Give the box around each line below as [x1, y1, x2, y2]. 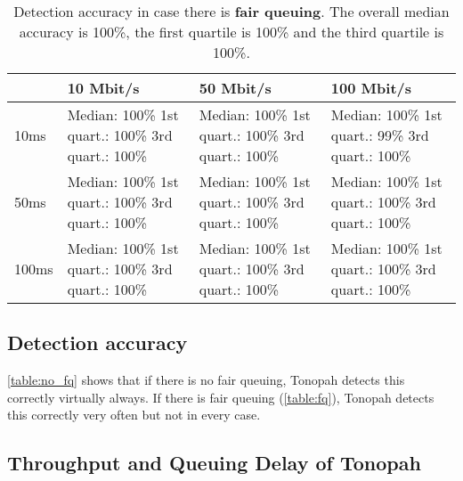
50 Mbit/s [199, 77, 272, 98]
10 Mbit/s [67, 77, 140, 98]
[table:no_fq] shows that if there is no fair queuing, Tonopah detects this [7, 371, 405, 389]
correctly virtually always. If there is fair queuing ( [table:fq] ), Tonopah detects [7, 387, 435, 406]
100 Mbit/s [330, 77, 412, 98]
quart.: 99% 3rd [330, 125, 429, 145]
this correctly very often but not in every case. [7, 405, 261, 424]
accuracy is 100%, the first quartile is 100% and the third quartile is [19, 21, 444, 42]
